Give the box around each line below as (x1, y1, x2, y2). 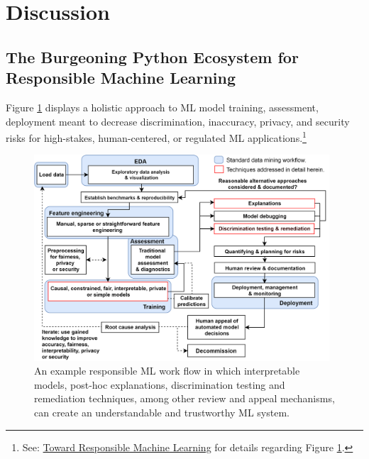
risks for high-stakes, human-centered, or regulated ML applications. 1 (6, 128, 307, 145)
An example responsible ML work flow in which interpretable (34, 363, 300, 378)
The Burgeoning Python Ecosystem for (6, 45, 299, 67)
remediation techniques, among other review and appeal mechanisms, (34, 391, 335, 406)
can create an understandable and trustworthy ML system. (34, 405, 290, 420)
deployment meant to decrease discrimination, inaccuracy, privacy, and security (6, 114, 350, 128)
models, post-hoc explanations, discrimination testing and (34, 377, 285, 392)
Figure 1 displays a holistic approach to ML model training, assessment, (6, 99, 319, 114)
